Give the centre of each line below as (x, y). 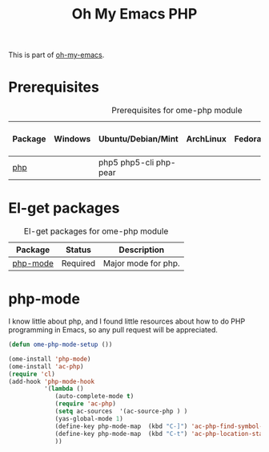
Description (142, 250)
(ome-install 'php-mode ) (50, 359)
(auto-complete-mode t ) (94, 397)
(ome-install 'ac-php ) (46, 366)
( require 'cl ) (32, 374)
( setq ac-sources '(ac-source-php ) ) (121, 411)
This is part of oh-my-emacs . (56, 55)
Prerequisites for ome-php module (177, 111)
